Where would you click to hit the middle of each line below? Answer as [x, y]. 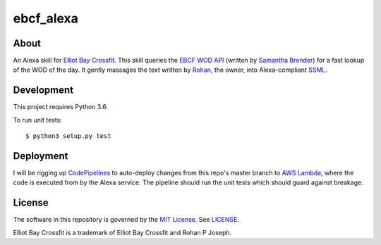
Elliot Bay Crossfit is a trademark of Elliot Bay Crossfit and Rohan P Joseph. [122, 232]
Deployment [41, 156]
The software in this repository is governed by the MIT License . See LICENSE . [126, 220]
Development [43, 90]
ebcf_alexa [46, 18]
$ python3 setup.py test [68, 136]
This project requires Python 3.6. [61, 107]
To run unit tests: [38, 120]
